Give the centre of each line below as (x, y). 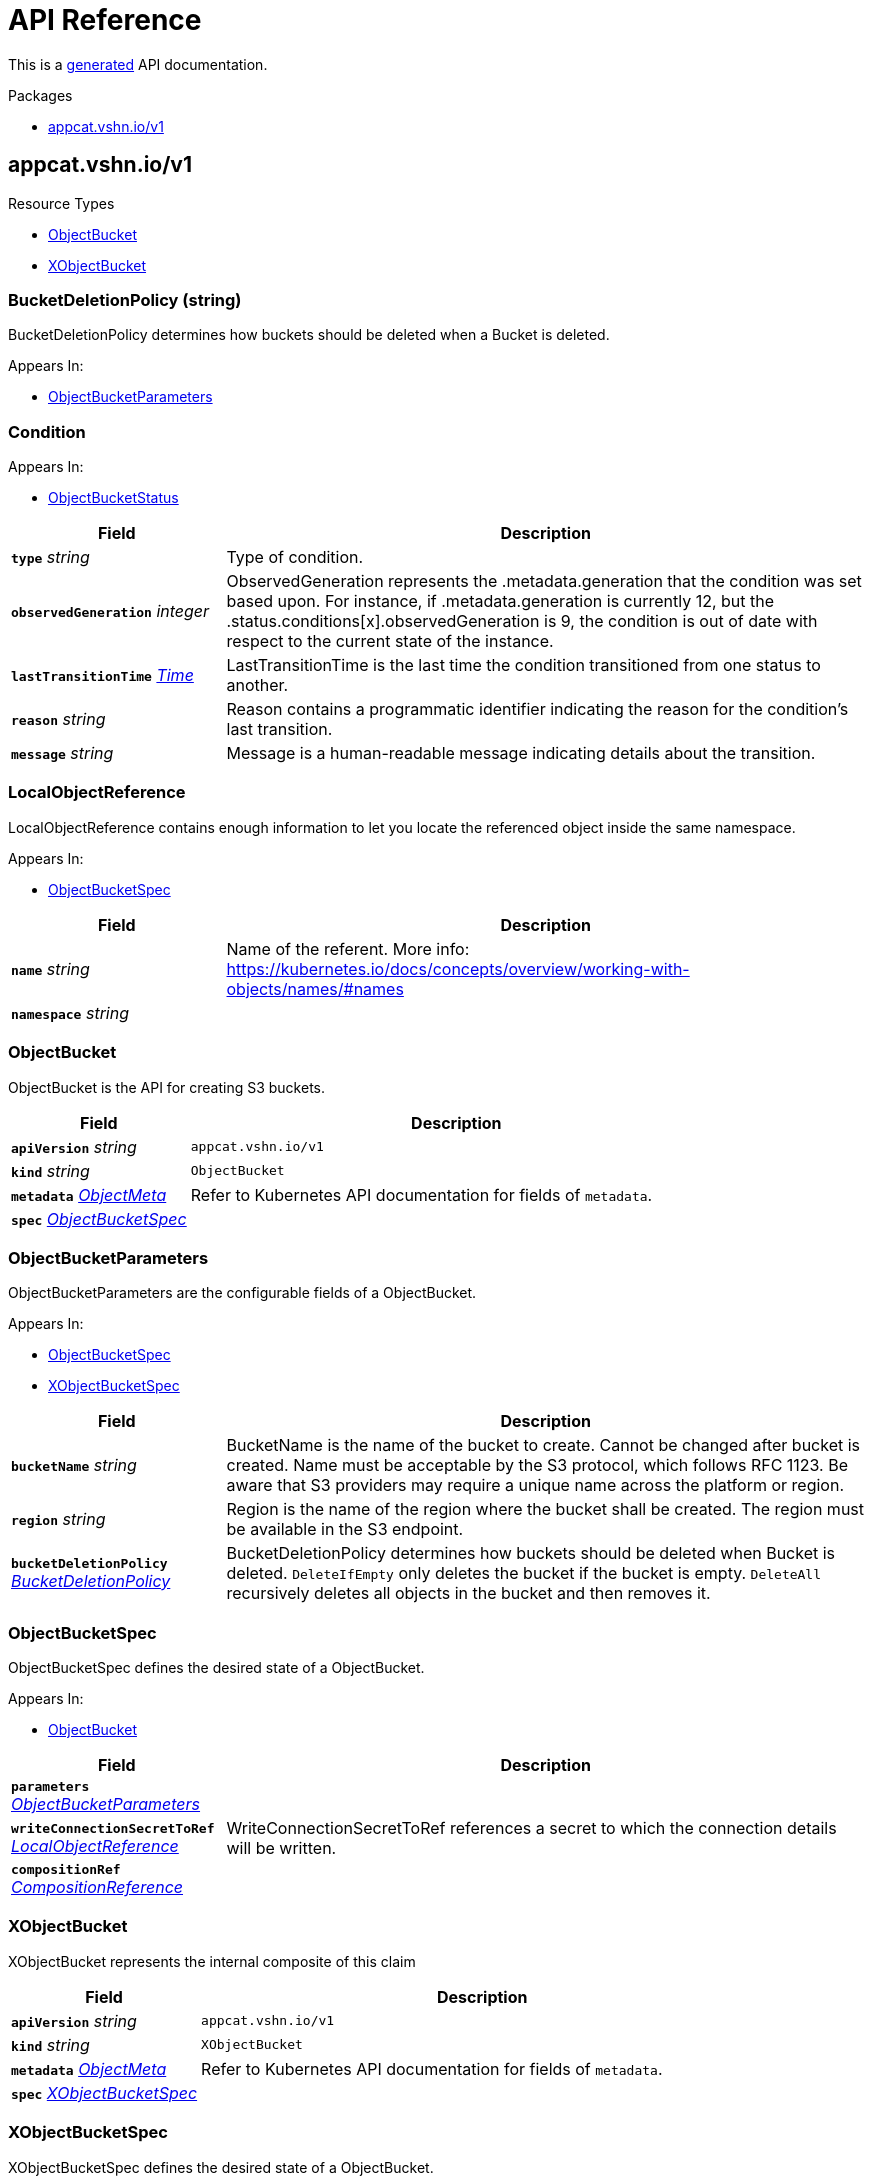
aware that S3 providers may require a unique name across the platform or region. (535, 1485)
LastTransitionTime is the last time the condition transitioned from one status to (523, 665)
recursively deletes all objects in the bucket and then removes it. (468, 1593)
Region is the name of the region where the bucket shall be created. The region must (545, 1509)
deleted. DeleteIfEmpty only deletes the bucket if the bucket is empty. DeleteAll (524, 1573)
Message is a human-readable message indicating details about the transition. (521, 753)
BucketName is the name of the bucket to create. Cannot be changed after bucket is (543, 1445)
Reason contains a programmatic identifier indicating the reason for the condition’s (537, 709)
